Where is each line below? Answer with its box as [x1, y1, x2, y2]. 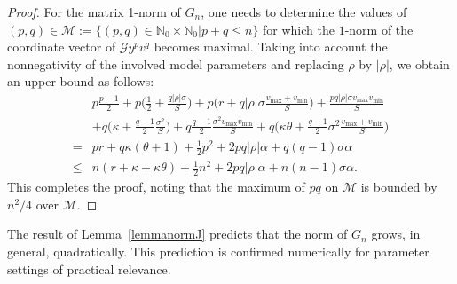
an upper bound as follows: [7, 72, 154, 91]
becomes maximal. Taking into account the [154, 37, 388, 56]
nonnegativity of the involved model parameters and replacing [7, 54, 344, 73]
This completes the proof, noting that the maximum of [7, 177, 305, 196]
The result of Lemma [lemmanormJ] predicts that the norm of [7, 225, 348, 243]
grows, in [371, 225, 421, 243]
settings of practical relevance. [7, 259, 171, 278]
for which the [263, 20, 335, 38]
